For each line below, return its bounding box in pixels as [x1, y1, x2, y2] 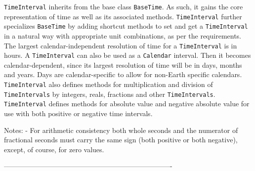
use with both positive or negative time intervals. [4, 108, 153, 119]
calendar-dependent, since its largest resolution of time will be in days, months [4, 59, 242, 70]
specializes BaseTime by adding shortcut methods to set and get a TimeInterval [4, 21, 248, 31]
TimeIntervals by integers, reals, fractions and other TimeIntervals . [4, 88, 215, 99]
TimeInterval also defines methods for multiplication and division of [4, 79, 213, 89]
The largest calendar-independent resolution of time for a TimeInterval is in [4, 40, 237, 50]
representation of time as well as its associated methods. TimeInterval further [4, 11, 242, 21]
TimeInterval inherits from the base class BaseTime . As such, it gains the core [4, 1, 243, 11]
